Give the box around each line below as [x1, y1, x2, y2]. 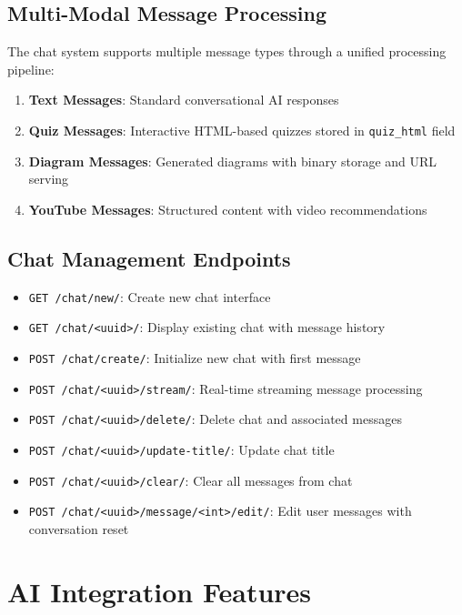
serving [28, 169, 69, 188]
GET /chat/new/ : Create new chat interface [28, 287, 271, 306]
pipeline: [7, 59, 55, 78]
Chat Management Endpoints [7, 244, 291, 272]
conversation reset [28, 519, 129, 538]
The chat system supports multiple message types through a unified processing [7, 42, 447, 61]
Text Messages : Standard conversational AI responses [28, 90, 339, 109]
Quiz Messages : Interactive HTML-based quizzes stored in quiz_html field [28, 120, 456, 139]
